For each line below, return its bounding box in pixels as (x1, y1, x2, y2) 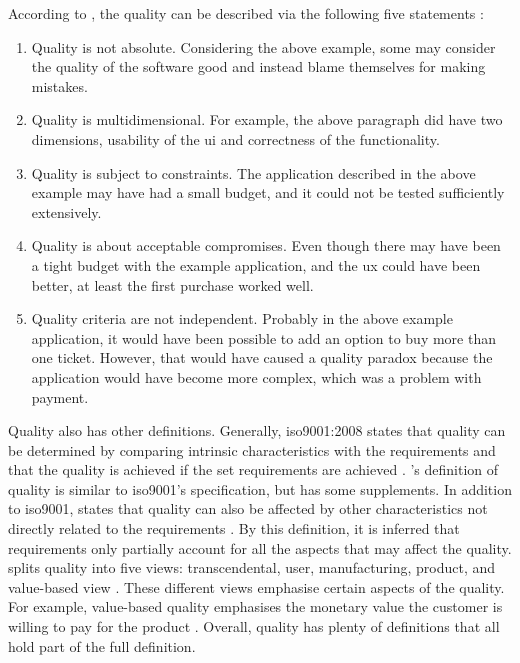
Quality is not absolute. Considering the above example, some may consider (31, 36, 496, 57)
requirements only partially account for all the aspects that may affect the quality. (8, 537, 512, 558)
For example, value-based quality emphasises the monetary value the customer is (8, 596, 503, 617)
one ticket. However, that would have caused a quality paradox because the (31, 347, 493, 368)
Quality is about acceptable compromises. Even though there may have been (31, 235, 501, 256)
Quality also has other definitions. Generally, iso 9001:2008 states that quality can (8, 420, 506, 441)
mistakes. (31, 75, 88, 96)
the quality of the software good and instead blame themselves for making (31, 56, 486, 77)
